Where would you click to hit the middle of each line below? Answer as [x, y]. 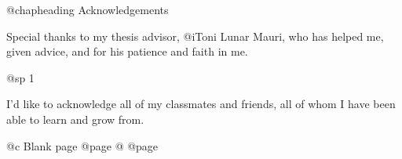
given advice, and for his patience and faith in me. [127, 51]
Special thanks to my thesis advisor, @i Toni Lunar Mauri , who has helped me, [195, 36]
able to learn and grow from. [75, 119]
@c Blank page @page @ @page [82, 145]
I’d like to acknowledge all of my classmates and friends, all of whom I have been [201, 104]
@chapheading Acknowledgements [88, 9]
